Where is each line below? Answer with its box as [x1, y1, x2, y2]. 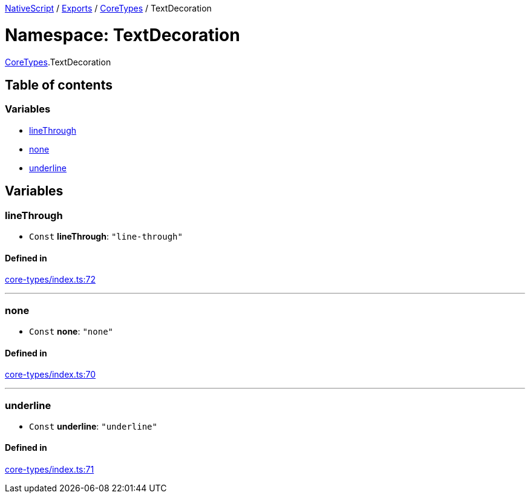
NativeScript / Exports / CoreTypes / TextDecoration [5, 3, 212, 13]
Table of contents [5, 77, 113, 93]
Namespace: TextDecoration [5, 24, 240, 45]
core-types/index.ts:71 [5, 464, 94, 475]
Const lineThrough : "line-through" [29, 231, 183, 241]
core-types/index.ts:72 [5, 274, 96, 285]
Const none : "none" [29, 326, 114, 336]
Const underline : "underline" [29, 421, 157, 431]
